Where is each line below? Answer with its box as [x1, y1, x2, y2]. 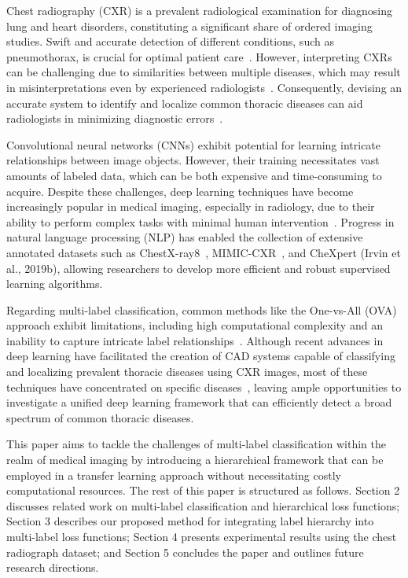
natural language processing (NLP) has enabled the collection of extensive [6, 229, 363, 245]
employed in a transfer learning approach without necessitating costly [6, 466, 341, 483]
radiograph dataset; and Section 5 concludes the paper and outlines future [6, 543, 364, 560]
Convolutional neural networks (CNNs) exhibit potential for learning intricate [6, 136, 381, 153]
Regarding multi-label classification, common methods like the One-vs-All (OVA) [6, 301, 397, 318]
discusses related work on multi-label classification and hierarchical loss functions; [6, 497, 400, 514]
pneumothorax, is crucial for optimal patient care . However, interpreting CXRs [6, 48, 392, 64]
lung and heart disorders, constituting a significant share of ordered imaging [6, 17, 373, 34]
